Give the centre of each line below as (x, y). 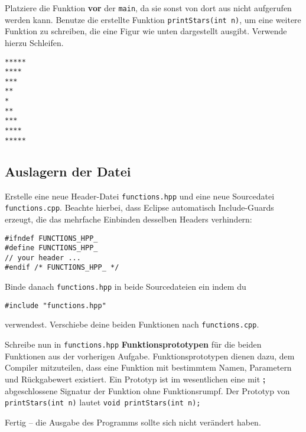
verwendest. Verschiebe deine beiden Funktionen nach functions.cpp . (132, 324)
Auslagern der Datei (68, 171)
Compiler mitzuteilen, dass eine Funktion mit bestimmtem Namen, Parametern (148, 367)
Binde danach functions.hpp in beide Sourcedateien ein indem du (126, 287)
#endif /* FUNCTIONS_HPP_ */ (62, 268)
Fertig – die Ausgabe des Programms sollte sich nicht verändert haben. (133, 422)
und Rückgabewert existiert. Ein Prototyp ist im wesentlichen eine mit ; (135, 379)
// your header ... (43, 258)
